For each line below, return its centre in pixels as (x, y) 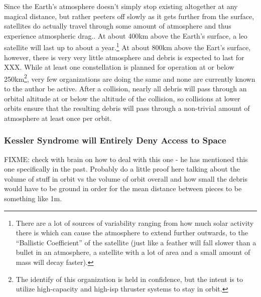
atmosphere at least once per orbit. (58, 118)
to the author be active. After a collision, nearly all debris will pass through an (125, 89)
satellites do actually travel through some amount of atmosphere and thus (118, 26)
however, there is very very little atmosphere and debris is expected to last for (124, 57)
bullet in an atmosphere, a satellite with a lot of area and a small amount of (133, 252)
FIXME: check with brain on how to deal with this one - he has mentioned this (126, 159)
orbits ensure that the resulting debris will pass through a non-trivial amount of (127, 108)
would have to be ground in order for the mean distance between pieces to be (123, 188)
